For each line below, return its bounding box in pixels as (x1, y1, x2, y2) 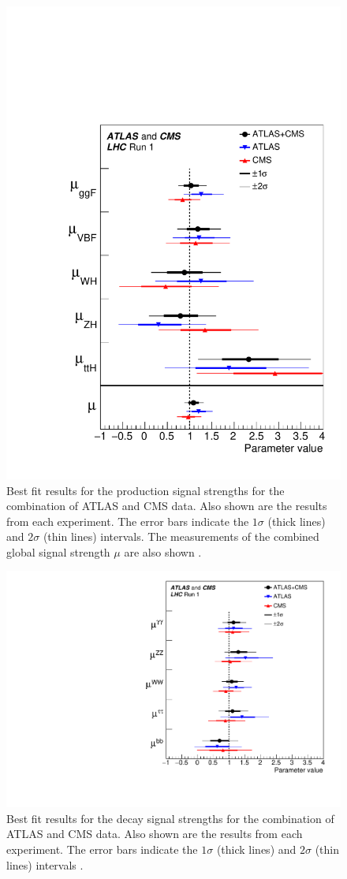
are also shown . (124, 543, 202, 560)
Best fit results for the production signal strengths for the (6, 482, 285, 498)
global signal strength (6, 543, 110, 560)
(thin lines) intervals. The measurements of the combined (43, 528, 319, 545)
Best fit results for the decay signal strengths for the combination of (6, 810, 334, 826)
